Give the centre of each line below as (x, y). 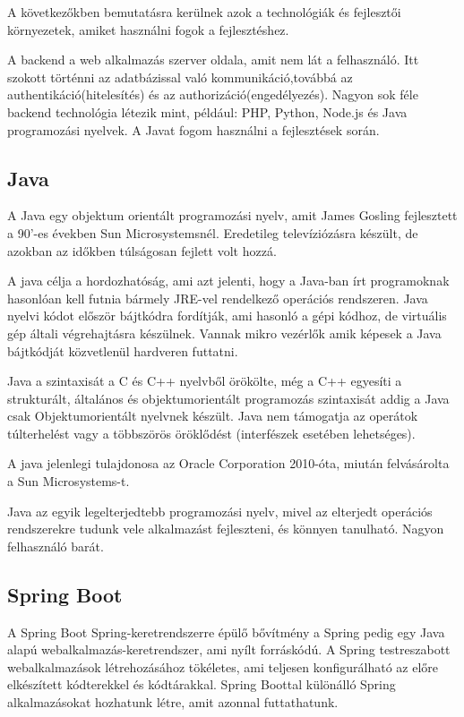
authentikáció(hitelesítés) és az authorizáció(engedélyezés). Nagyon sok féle (213, 94)
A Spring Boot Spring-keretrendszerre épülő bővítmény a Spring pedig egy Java (226, 632)
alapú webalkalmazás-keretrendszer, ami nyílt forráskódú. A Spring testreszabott (229, 649)
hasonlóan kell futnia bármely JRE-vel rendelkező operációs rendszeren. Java (218, 298)
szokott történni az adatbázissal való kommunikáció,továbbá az (180, 77)
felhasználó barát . (56, 546)
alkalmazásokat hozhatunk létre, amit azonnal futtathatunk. (173, 702)
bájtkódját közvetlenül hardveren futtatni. (123, 350)
